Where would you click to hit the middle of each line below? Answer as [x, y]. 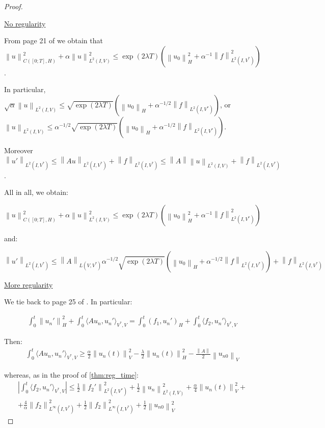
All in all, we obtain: [36, 192]
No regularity [25, 23]
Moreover [19, 150]
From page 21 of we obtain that [53, 40]
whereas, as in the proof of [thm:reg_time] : [71, 374]
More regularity [29, 284]
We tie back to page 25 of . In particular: [68, 302]
